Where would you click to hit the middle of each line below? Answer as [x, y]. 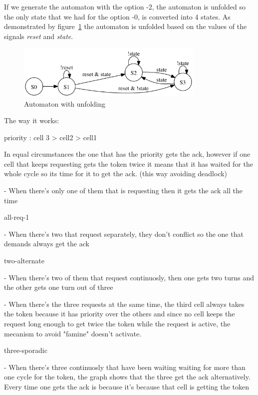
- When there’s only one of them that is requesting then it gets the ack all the [123, 190]
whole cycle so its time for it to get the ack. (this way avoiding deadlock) [116, 173]
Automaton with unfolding [65, 103]
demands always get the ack [47, 244]
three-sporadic [26, 350]
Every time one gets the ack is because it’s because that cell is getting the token [127, 386]
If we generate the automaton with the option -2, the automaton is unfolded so [125, 7]
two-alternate [24, 261]
